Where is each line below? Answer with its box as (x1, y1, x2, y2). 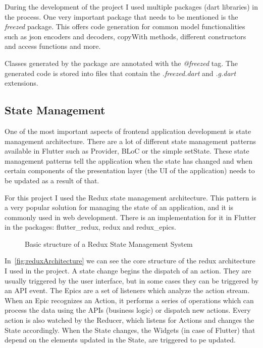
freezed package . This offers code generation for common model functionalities (5, 21, 245, 32)
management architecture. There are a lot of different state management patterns (5, 135, 256, 146)
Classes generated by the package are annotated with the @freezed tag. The (5, 57, 238, 68)
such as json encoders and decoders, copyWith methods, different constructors (5, 31, 246, 41)
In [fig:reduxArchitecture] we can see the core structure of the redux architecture (5, 255, 255, 266)
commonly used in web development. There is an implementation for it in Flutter (5, 212, 256, 222)
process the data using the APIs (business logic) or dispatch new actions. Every (5, 305, 251, 315)
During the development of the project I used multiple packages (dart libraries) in (5, 2, 258, 12)
